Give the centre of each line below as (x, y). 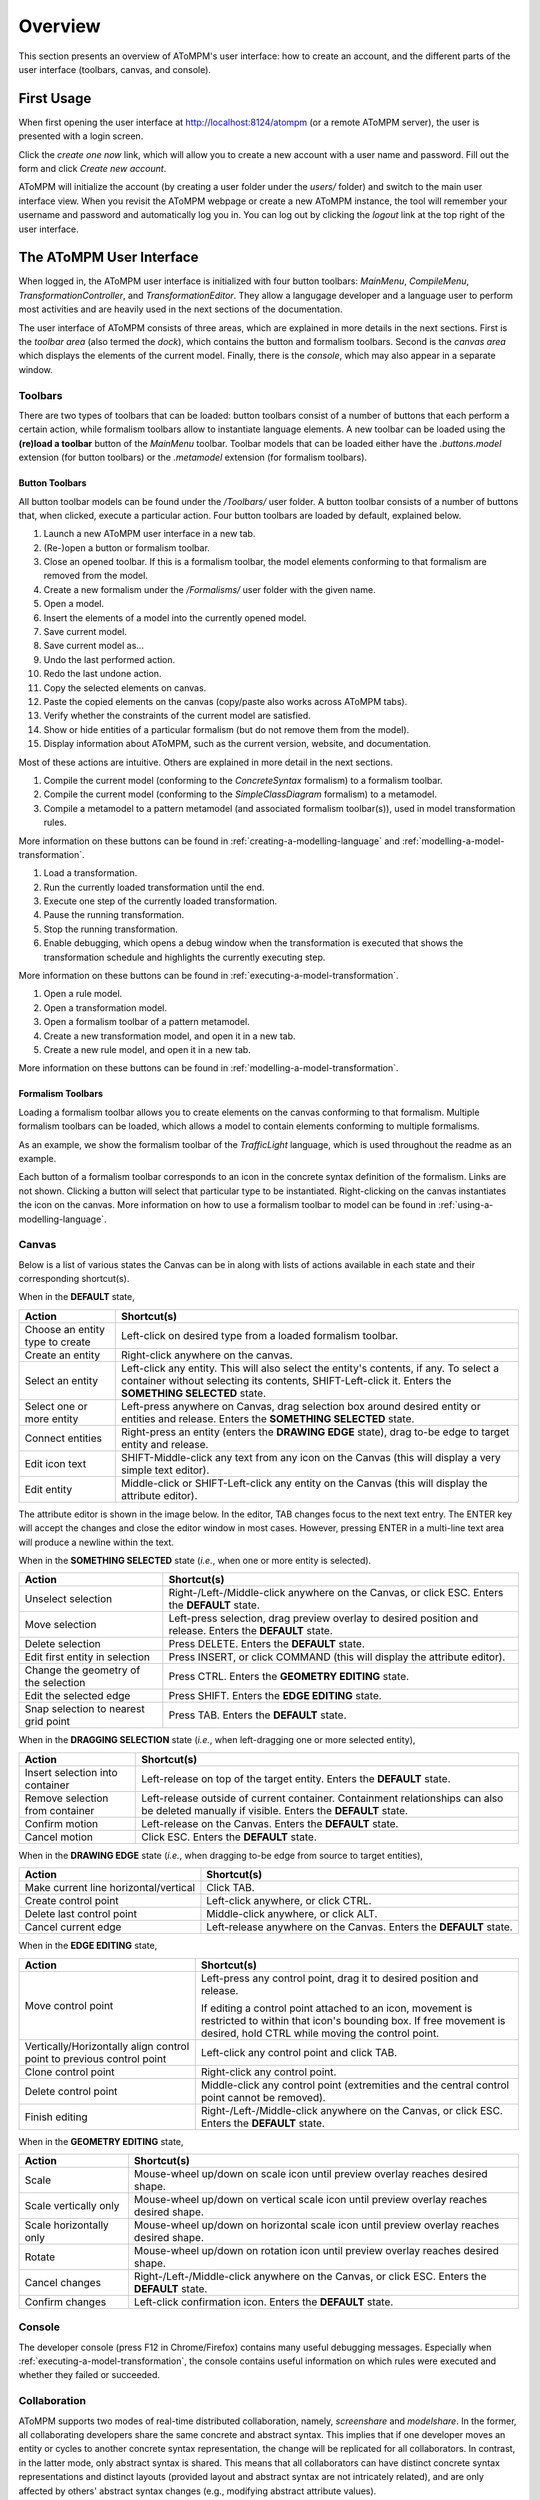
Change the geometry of (82, 1670)
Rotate (40, 2257)
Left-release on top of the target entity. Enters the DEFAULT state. (296, 1778)
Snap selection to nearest (84, 1709)
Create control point (71, 1901)
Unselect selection (68, 1599)
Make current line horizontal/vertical (109, 1888)
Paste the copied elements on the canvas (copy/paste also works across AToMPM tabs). (225, 701)
